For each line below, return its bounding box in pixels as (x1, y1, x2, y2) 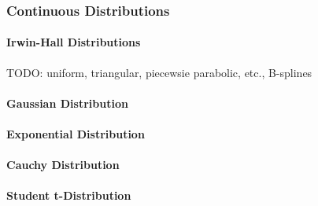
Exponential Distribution (6, 126, 145, 142)
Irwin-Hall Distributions (6, 34, 141, 50)
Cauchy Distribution (6, 156, 120, 173)
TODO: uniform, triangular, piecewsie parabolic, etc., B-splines (6, 64, 312, 80)
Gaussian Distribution (6, 94, 128, 111)
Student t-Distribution (6, 187, 131, 204)
